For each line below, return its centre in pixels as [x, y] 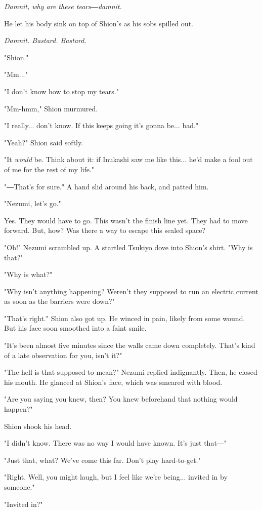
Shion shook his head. [38, 426]
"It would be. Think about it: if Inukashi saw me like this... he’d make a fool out [128, 159]
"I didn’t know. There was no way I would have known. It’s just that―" [116, 443]
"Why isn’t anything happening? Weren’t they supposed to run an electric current [131, 291]
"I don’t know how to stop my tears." [61, 91]
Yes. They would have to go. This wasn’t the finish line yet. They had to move [126, 220]
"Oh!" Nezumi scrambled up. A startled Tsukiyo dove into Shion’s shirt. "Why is [128, 247]
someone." [19, 487]
